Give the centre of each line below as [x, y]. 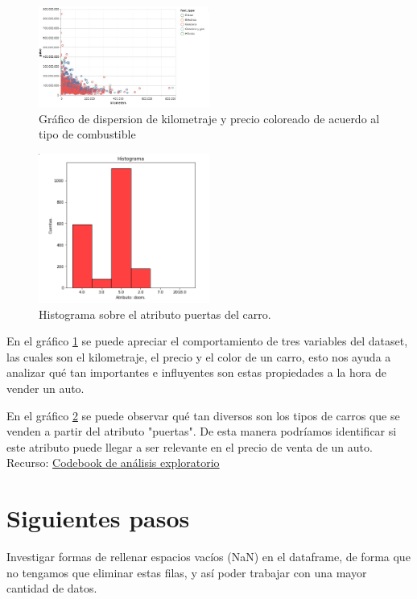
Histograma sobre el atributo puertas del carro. [155, 314]
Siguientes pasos [98, 518]
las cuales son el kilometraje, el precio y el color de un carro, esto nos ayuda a [199, 356]
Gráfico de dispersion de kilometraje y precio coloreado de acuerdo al [209, 118]
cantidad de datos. [52, 588]
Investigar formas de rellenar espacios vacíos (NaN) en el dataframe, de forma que [208, 557]
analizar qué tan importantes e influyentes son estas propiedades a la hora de [196, 372]
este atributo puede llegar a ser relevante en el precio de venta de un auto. [190, 446]
